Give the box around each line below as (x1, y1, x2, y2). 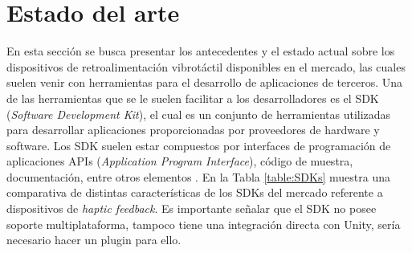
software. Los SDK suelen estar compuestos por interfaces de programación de (6, 137, 391, 153)
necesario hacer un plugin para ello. (6, 231, 182, 248)
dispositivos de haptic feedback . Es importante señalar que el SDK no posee (6, 200, 377, 217)
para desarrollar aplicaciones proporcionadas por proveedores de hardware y (6, 121, 380, 138)
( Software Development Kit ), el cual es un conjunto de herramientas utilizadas (6, 105, 391, 122)
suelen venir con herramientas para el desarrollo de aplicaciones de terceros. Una (6, 74, 402, 91)
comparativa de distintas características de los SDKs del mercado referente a (6, 184, 383, 201)
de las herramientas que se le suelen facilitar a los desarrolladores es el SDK (6, 89, 379, 106)
